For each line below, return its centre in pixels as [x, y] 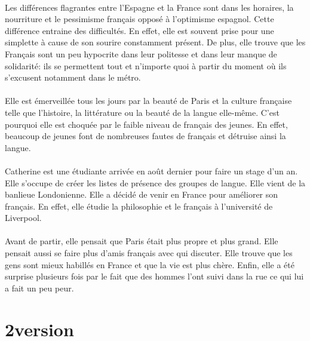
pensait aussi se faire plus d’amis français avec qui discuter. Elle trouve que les [149, 253]
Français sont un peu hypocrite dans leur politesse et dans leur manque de [141, 53]
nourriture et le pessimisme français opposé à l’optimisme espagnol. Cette [139, 19]
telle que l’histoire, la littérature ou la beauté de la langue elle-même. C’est [142, 112]
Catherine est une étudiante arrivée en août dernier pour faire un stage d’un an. [151, 170]
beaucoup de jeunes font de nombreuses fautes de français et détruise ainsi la [145, 136]
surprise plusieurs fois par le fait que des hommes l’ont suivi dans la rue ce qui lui [154, 276]
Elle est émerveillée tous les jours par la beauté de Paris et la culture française [148, 101]
